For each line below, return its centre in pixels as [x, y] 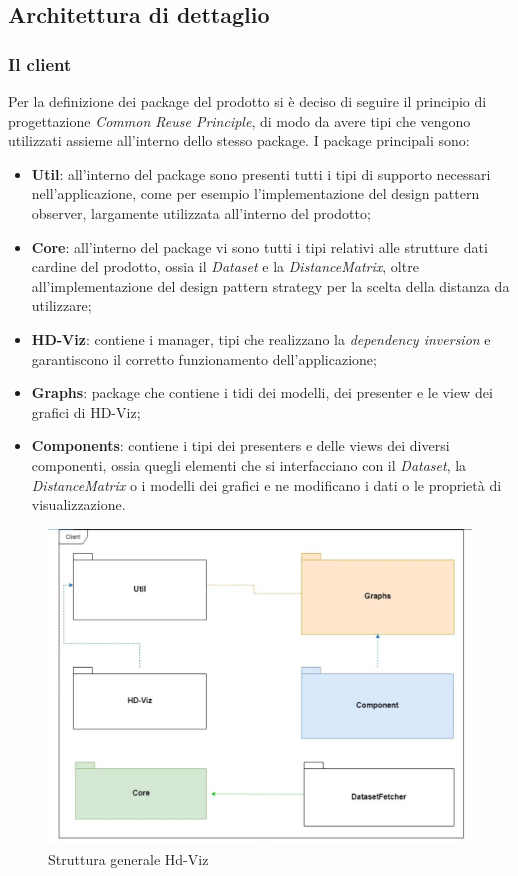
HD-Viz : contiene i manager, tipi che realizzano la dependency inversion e [261, 338]
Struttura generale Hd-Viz [128, 859]
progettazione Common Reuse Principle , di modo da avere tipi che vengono [239, 120]
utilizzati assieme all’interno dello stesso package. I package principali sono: [239, 140]
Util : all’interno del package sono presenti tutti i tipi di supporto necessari [261, 173]
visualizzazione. [78, 504]
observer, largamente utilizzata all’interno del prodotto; [201, 212]
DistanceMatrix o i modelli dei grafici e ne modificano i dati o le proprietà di [266, 484]
